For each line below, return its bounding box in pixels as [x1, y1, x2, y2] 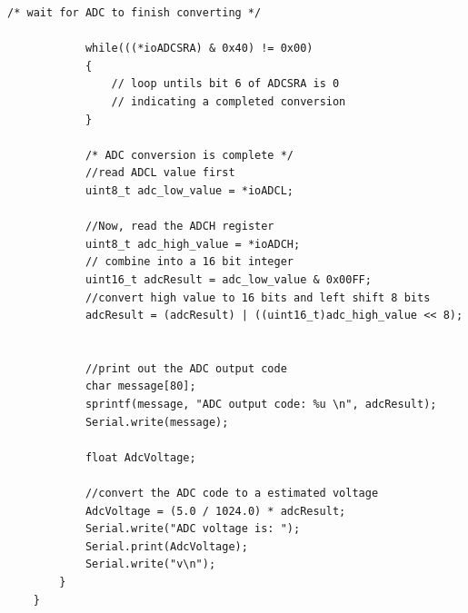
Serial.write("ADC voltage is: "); [85, 522, 301, 536]
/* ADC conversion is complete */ [85, 148, 294, 162]
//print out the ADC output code [85, 361, 287, 375]
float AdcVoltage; [85, 450, 196, 464]
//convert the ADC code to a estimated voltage [85, 487, 379, 500]
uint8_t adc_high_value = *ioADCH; [85, 237, 301, 251]
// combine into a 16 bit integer [85, 255, 294, 269]
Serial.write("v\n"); [85, 558, 216, 571]
